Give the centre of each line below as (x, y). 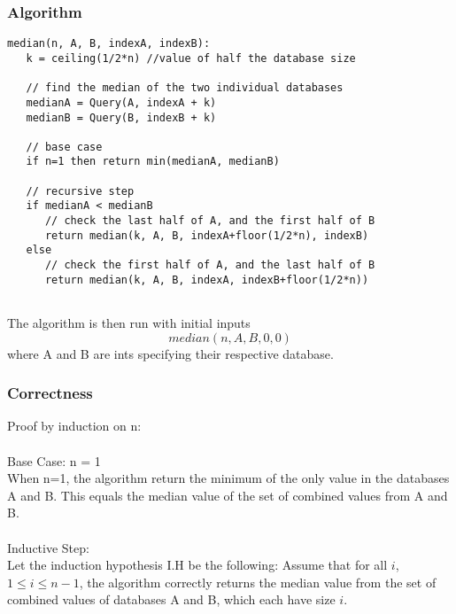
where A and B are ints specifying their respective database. (170, 353)
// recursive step (80, 191)
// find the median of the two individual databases (185, 88)
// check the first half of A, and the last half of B (210, 265)
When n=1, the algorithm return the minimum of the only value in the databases (228, 478)
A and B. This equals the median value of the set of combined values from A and (228, 495)
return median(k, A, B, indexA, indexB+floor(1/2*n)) (207, 280)
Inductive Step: (48, 547)
